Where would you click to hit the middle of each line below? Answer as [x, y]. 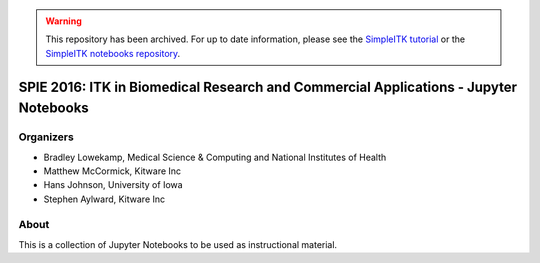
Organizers [46, 137]
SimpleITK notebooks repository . [113, 53]
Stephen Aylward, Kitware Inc [104, 199]
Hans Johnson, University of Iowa [113, 185]
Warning [63, 21]
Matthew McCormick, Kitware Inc [112, 171]
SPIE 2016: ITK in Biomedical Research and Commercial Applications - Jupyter [267, 86]
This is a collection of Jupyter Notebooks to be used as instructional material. [178, 244]
